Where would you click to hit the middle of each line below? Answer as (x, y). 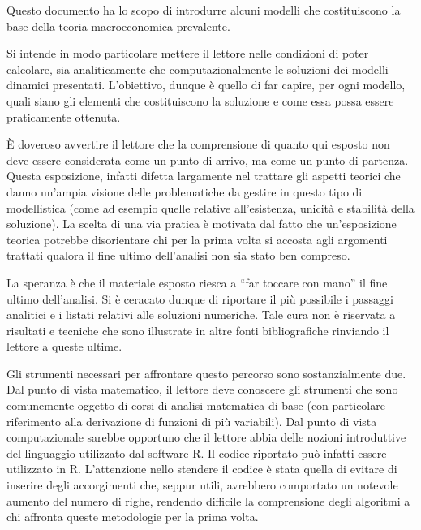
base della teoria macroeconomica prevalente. (118, 26)
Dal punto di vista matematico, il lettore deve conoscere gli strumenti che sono (202, 389)
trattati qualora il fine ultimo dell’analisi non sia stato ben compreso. (178, 255)
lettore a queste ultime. (64, 346)
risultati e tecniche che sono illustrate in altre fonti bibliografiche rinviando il (198, 330)
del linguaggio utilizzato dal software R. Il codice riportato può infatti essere (197, 452)
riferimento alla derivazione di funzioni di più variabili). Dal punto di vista (192, 421)
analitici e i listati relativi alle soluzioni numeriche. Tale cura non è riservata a (201, 315)
